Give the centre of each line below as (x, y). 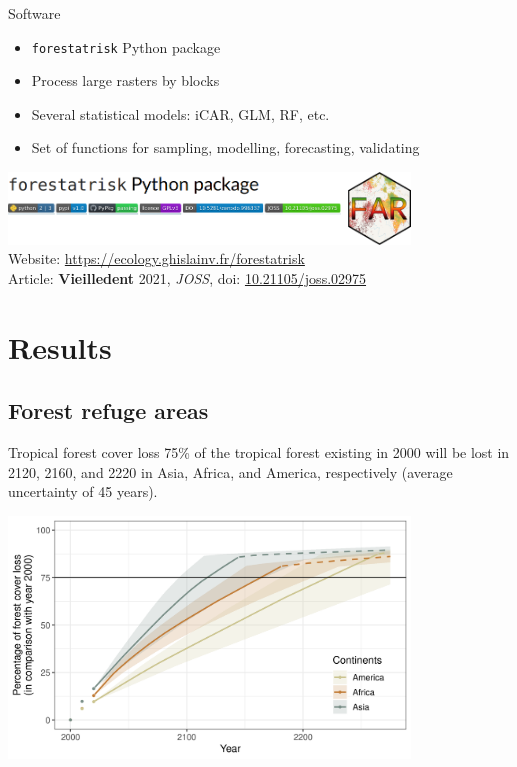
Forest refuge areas (108, 410)
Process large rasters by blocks (125, 80)
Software (34, 13)
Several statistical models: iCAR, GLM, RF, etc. (180, 113)
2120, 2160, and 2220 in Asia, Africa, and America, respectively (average (230, 471)
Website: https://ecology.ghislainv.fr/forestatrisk (156, 258)
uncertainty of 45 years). (83, 491)
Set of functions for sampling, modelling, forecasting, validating (225, 147)
